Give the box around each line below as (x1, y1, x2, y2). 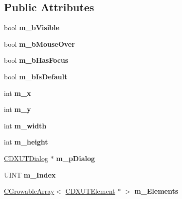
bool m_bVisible (4, 22, 59, 33)
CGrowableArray (4, 186, 55, 196)
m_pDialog (56, 153, 95, 163)
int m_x (4, 88, 31, 98)
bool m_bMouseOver (4, 38, 75, 49)
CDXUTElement (65, 186, 115, 196)
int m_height (4, 137, 48, 147)
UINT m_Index (4, 169, 56, 180)
